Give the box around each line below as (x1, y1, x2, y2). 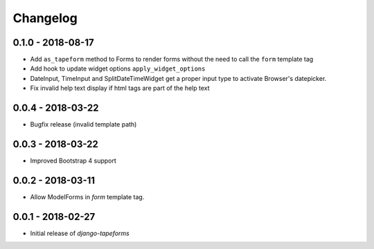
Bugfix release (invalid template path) (30, 120, 137, 129)
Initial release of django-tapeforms (30, 229, 130, 237)
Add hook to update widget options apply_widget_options (30, 64, 206, 73)
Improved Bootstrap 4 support (30, 156, 117, 165)
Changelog (12, 10, 78, 26)
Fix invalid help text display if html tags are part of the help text (30, 84, 211, 93)
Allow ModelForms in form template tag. (30, 192, 145, 201)
